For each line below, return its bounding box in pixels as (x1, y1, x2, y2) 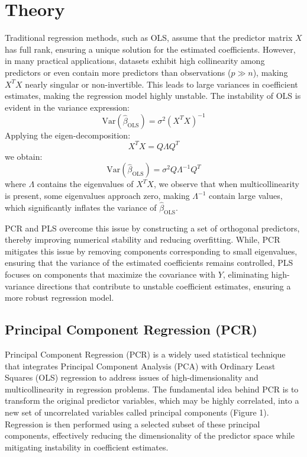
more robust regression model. (5, 291, 114, 304)
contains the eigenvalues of (37, 178, 134, 190)
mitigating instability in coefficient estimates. (5, 440, 169, 453)
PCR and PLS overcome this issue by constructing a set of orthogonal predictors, (5, 221, 300, 234)
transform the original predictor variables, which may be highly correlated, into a (5, 394, 299, 407)
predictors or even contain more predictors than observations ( (5, 66, 231, 78)
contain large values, (209, 189, 283, 202)
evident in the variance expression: (5, 101, 130, 113)
